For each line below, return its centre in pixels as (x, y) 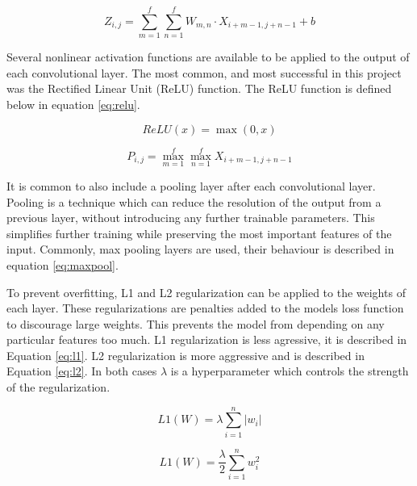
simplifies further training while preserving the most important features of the (199, 233)
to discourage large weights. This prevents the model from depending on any (196, 323)
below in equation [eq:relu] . (73, 104)
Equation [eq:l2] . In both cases (82, 371)
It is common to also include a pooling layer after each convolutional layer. (191, 185)
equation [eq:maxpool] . (63, 264)
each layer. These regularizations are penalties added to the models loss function (205, 308)
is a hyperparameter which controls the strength (290, 371)
